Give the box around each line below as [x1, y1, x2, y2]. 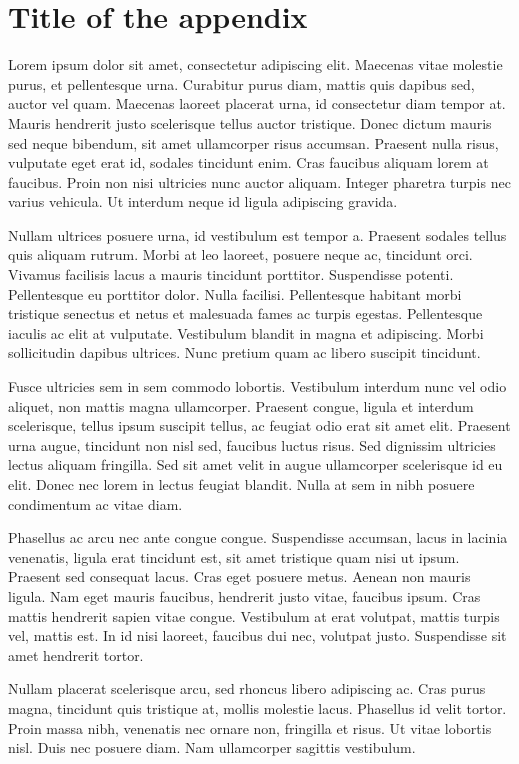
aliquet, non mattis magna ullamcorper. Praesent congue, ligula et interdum [8, 395, 474, 416]
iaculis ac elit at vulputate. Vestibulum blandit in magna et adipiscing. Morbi [8, 322, 484, 343]
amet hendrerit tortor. [8, 644, 144, 665]
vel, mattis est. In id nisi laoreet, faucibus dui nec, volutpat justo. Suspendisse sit [8, 625, 507, 646]
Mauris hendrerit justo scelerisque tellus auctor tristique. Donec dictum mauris [8, 112, 492, 133]
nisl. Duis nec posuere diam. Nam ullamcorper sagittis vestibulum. [8, 737, 416, 758]
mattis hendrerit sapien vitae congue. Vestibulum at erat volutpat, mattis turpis [8, 605, 500, 626]
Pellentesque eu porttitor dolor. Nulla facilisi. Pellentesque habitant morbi [8, 283, 462, 304]
